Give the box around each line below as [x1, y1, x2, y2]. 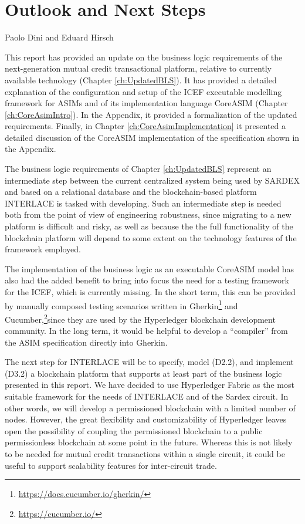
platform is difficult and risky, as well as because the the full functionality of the [5, 220, 293, 232]
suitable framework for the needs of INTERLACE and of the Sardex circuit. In [5, 390, 289, 403]
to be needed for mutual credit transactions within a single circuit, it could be [5, 448, 285, 460]
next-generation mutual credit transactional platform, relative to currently [5, 62, 272, 75]
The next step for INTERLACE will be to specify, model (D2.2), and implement [5, 356, 294, 368]
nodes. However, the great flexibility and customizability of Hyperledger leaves [5, 413, 287, 425]
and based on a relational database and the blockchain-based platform [5, 185, 257, 198]
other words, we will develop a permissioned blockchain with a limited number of [5, 401, 296, 414]
